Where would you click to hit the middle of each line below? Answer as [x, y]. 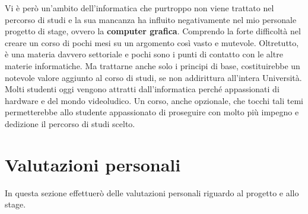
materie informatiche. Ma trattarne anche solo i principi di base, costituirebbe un [153, 65]
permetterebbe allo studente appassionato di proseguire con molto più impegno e [152, 112]
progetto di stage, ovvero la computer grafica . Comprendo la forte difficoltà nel [153, 31]
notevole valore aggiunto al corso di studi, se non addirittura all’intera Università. [153, 77]
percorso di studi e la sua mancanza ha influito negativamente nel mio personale [151, 19]
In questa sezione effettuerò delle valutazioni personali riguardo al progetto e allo [152, 192]
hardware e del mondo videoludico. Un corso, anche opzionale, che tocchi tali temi [154, 100]
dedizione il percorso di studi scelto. [70, 123]
